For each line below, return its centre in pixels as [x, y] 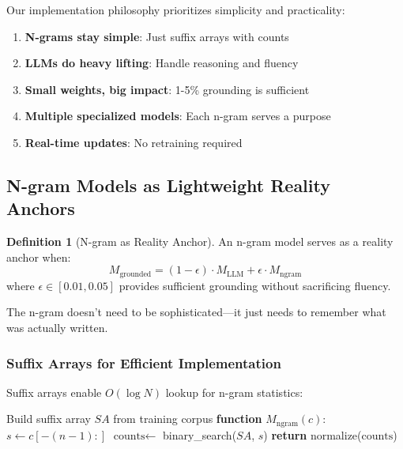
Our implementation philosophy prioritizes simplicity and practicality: [176, 9]
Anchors [41, 208]
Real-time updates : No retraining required [134, 142]
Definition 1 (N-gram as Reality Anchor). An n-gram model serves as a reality [200, 241]
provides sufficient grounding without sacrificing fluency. [255, 285]
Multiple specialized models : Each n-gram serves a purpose [178, 116]
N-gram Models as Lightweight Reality [168, 185]
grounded [136, 274]
